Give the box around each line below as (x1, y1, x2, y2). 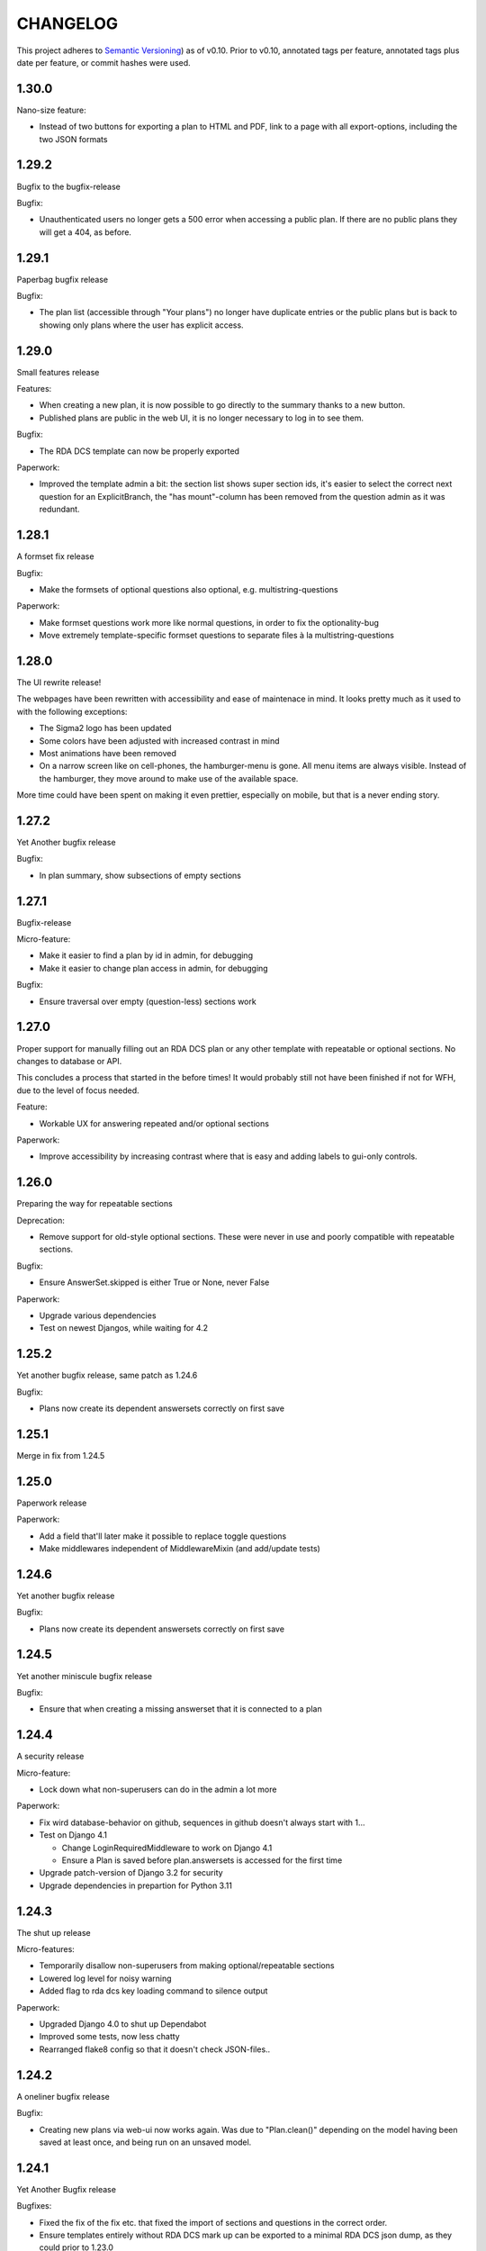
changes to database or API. (16, 1055, 122, 1066)
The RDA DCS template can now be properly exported (39, 446, 240, 457)
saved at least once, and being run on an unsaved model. (39, 2137, 252, 2147)
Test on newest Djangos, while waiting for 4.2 (39, 1323, 209, 1333)
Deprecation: (16, 1215, 65, 1225)
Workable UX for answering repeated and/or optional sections (39, 1117, 270, 1129)
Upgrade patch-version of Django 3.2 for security (39, 1867, 224, 1878)
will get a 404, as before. (39, 226, 132, 238)
